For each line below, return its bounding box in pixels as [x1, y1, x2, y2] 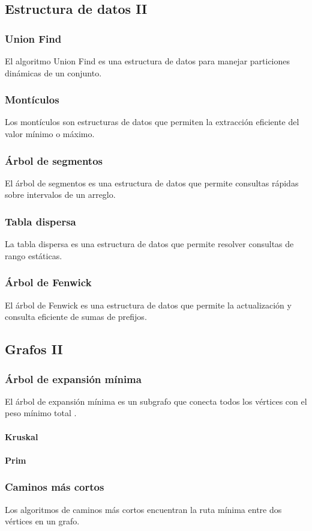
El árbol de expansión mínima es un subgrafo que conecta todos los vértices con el [5, 394, 307, 407]
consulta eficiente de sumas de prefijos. [5, 310, 147, 323]
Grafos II [5, 340, 63, 358]
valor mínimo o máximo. [5, 127, 95, 140]
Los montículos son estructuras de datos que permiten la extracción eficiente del [5, 115, 299, 128]
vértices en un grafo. [5, 515, 80, 527]
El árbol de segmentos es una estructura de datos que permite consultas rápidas [5, 176, 299, 189]
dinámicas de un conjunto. [5, 66, 102, 79]
